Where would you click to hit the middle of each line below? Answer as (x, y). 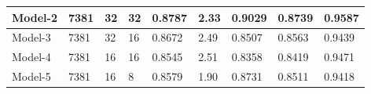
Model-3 (31, 37)
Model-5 (31, 76)
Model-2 (35, 17)
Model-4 (31, 57)
